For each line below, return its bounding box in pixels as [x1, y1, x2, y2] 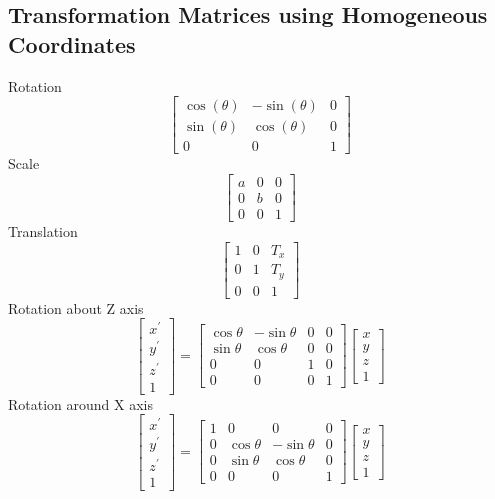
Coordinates [8, 28, 136, 59]
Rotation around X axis [8, 393, 153, 414]
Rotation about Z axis [8, 297, 144, 318]
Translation [8, 220, 78, 241]
